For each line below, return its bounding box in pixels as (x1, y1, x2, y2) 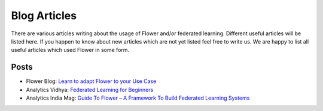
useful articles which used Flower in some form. (11, 47, 130, 54)
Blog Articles (11, 9, 77, 22)
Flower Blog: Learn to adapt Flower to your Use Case (26, 78, 157, 85)
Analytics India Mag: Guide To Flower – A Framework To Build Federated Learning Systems (26, 94, 250, 101)
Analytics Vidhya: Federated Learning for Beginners (26, 86, 154, 93)
